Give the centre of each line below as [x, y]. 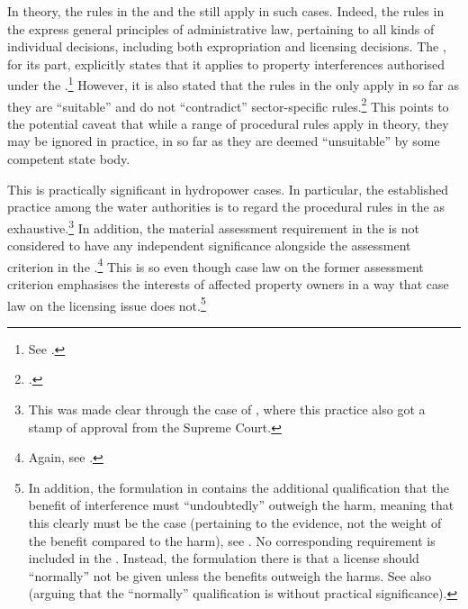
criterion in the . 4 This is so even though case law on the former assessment [216, 265]
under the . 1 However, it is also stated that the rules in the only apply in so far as [233, 84]
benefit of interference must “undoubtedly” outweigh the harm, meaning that [241, 505]
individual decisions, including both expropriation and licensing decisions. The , [227, 46]
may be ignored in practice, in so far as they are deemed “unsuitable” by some [224, 141]
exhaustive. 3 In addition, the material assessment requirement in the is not [213, 226]
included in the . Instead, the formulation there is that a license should [224, 558]
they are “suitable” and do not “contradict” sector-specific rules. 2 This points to [228, 105]
